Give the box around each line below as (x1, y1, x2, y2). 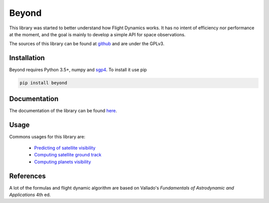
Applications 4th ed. (9, 192, 51, 198)
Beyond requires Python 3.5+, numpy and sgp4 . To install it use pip (9, 67, 147, 73)
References (9, 172, 46, 180)
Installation (9, 54, 45, 62)
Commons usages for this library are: (9, 134, 86, 139)
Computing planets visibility (34, 159, 92, 165)
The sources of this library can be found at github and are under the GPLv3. (9, 41, 164, 47)
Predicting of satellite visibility (34, 145, 96, 151)
